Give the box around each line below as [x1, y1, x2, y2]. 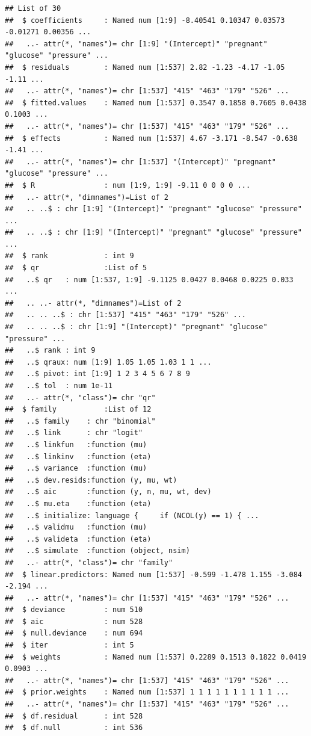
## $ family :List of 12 [5, 405, 152, 414]
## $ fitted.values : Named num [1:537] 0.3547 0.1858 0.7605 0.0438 [5, 98, 307, 107]
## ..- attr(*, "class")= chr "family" [5, 558, 173, 567]
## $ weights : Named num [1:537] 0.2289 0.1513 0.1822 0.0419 [5, 652, 307, 661]
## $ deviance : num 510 [5, 605, 143, 614]
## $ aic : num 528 [5, 617, 143, 626]
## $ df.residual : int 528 [5, 711, 143, 720]
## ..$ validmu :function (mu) [5, 523, 147, 532]
